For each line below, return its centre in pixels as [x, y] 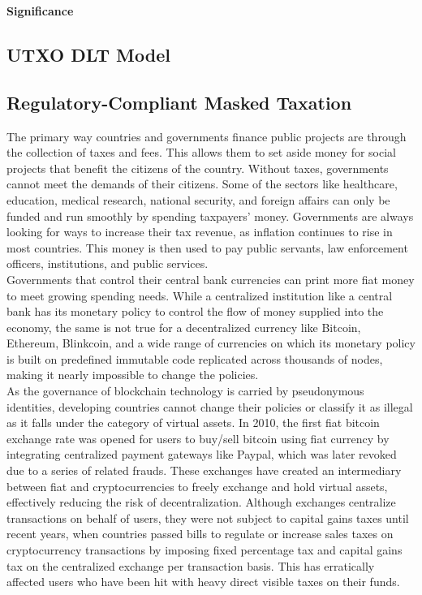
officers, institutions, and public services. [108, 263]
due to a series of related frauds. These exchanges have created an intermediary [204, 470]
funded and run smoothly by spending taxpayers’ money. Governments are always [210, 216]
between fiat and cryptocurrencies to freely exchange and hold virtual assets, [197, 486]
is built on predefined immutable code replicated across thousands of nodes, [195, 358]
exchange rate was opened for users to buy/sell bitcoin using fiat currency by [198, 438]
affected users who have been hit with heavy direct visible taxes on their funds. [203, 582]
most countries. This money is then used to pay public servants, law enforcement [207, 247]
